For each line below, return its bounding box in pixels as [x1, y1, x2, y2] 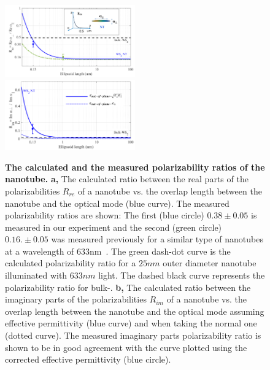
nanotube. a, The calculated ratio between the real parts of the [5, 172, 249, 185]
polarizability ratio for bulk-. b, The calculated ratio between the [5, 280, 251, 293]
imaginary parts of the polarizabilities [5, 293, 147, 306]
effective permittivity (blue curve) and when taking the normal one [5, 317, 257, 330]
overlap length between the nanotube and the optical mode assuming [5, 304, 264, 317]
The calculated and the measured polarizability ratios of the [5, 160, 265, 173]
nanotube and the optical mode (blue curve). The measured [5, 196, 229, 209]
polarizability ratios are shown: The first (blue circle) [5, 209, 204, 222]
